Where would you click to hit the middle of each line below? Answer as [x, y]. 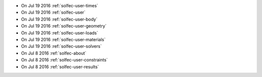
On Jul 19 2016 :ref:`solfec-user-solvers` [61, 46]
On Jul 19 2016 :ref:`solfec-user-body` [59, 19]
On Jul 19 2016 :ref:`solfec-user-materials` [63, 39]
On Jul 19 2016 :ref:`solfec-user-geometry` [64, 26]
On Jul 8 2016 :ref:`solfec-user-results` [60, 67]
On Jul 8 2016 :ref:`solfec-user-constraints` [65, 60]
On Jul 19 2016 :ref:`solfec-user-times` [60, 6]
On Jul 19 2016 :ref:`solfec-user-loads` [60, 33]
